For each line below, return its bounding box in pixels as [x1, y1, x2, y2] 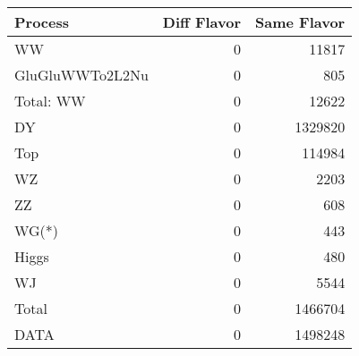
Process [14, 12, 70, 32]
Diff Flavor [162, 12, 242, 32]
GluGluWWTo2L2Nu [14, 64, 149, 85]
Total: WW [14, 90, 86, 111]
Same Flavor [255, 12, 346, 32]
